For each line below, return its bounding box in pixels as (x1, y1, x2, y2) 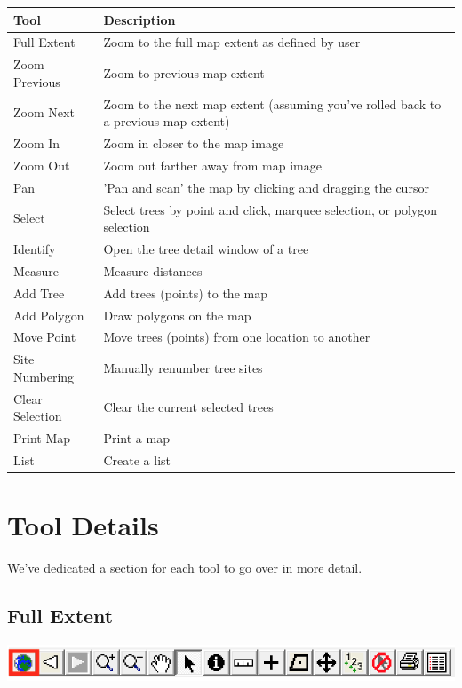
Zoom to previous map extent (103, 63, 265, 82)
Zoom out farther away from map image (103, 155, 322, 174)
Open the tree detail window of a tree (103, 240, 309, 258)
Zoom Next (13, 103, 75, 122)
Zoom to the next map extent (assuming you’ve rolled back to (103, 94, 442, 113)
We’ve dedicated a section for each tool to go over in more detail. (7, 558, 362, 577)
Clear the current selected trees (103, 398, 274, 416)
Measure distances (103, 261, 203, 280)
